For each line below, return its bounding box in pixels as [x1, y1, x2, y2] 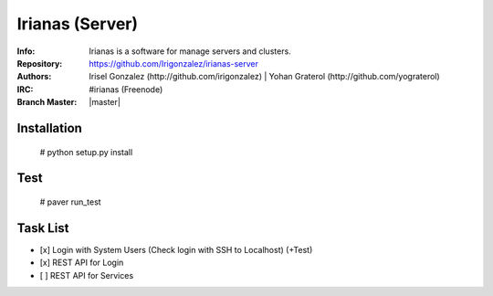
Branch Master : [16, 97, 78, 108]
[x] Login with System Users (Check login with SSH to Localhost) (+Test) [39, 244, 313, 255]
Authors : [16, 71, 52, 82]
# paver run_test [39, 196, 101, 207]
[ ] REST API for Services [39, 270, 134, 280]
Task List [16, 220, 69, 236]
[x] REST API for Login [39, 257, 124, 269]
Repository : [16, 58, 63, 69]
